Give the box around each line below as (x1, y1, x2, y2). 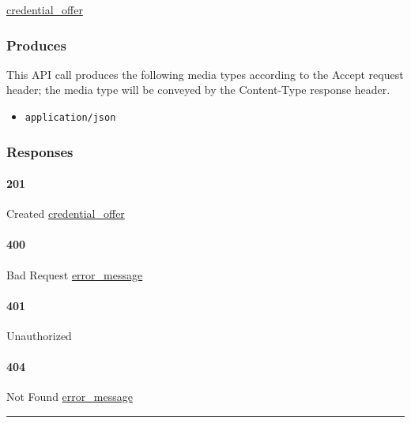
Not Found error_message (6, 388, 133, 405)
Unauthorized (6, 328, 72, 344)
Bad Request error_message (6, 266, 143, 283)
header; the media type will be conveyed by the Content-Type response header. (6, 81, 390, 98)
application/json (25, 112, 116, 123)
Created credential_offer (6, 205, 125, 222)
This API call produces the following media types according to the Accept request (6, 66, 404, 82)
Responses (6, 141, 74, 161)
